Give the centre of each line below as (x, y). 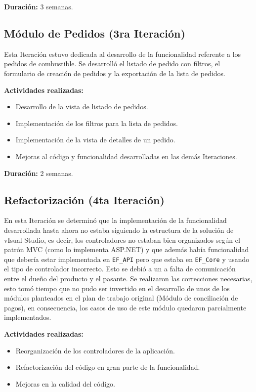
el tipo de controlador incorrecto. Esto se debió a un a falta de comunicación (120, 269)
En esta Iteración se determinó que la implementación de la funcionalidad (115, 220)
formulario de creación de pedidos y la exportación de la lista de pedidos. (115, 73)
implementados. (28, 317)
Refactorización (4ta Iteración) (84, 199)
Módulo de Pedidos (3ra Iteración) (95, 33)
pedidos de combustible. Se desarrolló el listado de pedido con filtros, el (112, 64)
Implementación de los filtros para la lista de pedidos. (97, 123)
